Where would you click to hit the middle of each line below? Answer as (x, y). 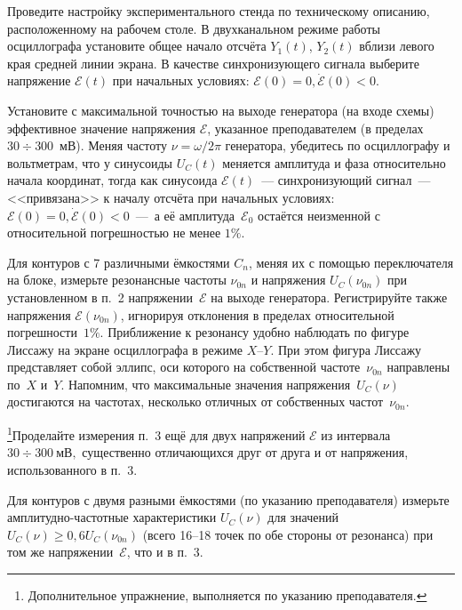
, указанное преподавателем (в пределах (315, 128)
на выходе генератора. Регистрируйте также (329, 297)
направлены (418, 367)
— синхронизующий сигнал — (346, 180)
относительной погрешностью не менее (114, 233)
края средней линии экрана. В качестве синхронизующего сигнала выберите (213, 63)
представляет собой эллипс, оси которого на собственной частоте (184, 367)
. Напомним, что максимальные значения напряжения (206, 384)
